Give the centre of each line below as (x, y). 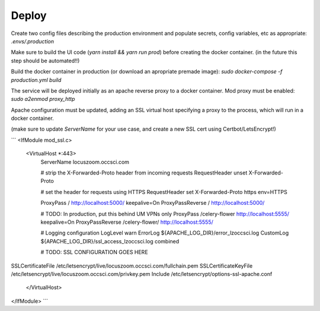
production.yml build (36, 80)
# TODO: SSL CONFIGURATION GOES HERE (94, 252)
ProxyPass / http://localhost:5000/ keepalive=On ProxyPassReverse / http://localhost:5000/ (153, 203)
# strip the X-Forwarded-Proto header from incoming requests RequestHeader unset (144, 173)
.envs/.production (33, 41)
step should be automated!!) (45, 61)
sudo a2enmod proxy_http (43, 99)
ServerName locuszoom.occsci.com (85, 162)
